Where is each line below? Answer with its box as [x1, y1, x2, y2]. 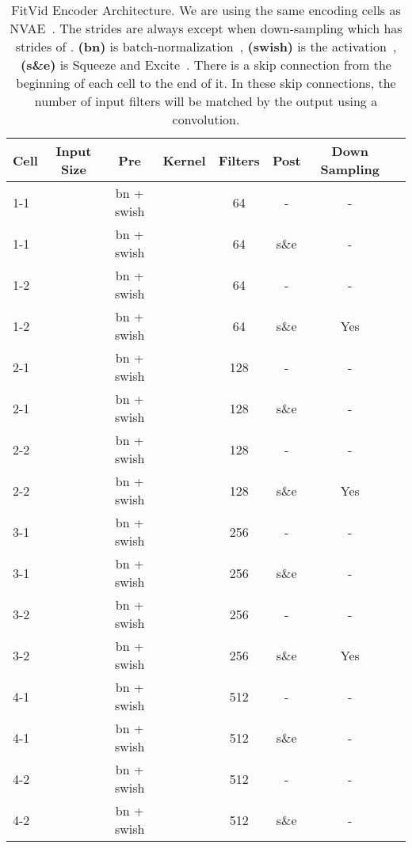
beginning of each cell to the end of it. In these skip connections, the [16, 74, 396, 92]
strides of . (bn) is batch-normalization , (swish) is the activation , [15, 37, 397, 55]
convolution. [172, 110, 240, 128]
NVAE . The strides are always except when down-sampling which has [10, 19, 402, 37]
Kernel [162, 150, 206, 169]
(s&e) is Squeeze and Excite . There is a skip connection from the [21, 55, 391, 74]
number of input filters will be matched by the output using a [34, 92, 378, 110]
